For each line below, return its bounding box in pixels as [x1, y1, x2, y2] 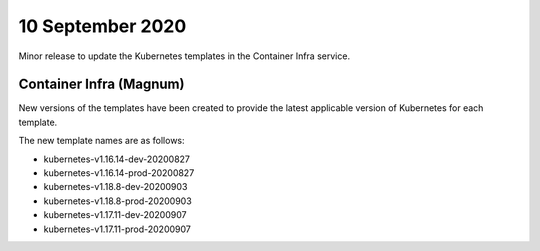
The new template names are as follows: [18, 135, 185, 147]
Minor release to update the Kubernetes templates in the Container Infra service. [18, 50, 350, 62]
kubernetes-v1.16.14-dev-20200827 [43, 153, 190, 165]
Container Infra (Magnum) [18, 76, 185, 93]
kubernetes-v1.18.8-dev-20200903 [43, 181, 188, 193]
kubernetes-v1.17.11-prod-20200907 [43, 223, 192, 235]
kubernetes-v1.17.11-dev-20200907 [43, 209, 187, 221]
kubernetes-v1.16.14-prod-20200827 [43, 167, 195, 179]
